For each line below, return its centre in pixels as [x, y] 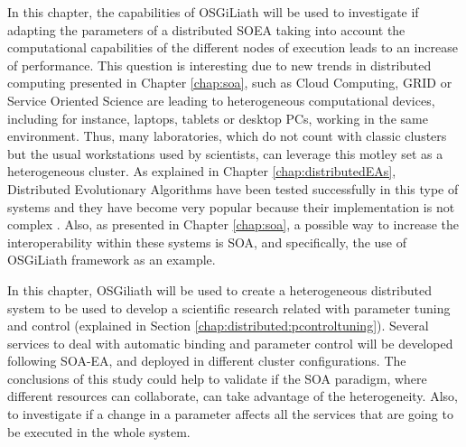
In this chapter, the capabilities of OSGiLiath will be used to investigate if [213, 12]
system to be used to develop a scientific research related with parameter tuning [229, 307]
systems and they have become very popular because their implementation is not [231, 206]
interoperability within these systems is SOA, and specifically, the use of [207, 242]
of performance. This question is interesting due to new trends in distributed [219, 65]
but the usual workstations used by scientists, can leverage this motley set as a [225, 153]
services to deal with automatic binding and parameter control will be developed [230, 343]
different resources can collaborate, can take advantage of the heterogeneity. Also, [233, 396]
